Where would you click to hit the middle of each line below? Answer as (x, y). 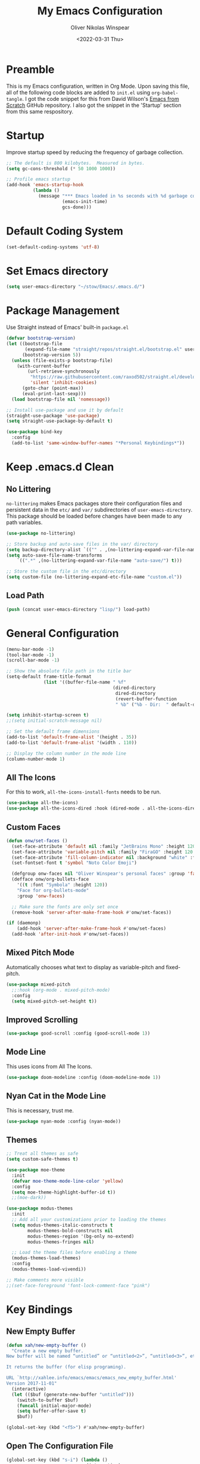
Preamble (30, 69)
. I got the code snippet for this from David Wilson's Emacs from (101, 99)
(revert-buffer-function (146, 699)
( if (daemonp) (24, 923)
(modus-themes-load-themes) (46, 1258)
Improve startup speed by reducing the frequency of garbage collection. (95, 152)
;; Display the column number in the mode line (66, 753)
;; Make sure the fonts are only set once (65, 907)
